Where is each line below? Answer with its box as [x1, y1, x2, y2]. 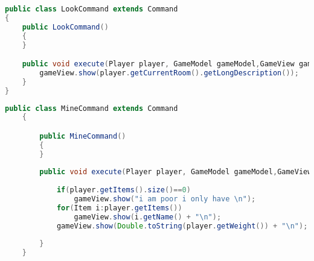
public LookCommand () [22, 22, 109, 31]
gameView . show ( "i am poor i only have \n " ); [74, 195, 256, 204]
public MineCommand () [39, 131, 126, 140]
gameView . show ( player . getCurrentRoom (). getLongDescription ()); [39, 68, 299, 77]
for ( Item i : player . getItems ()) [56, 203, 182, 212]
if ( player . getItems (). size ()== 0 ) [56, 186, 191, 195]
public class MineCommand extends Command [5, 104, 178, 113]
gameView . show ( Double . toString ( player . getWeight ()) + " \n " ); [56, 221, 308, 230]
